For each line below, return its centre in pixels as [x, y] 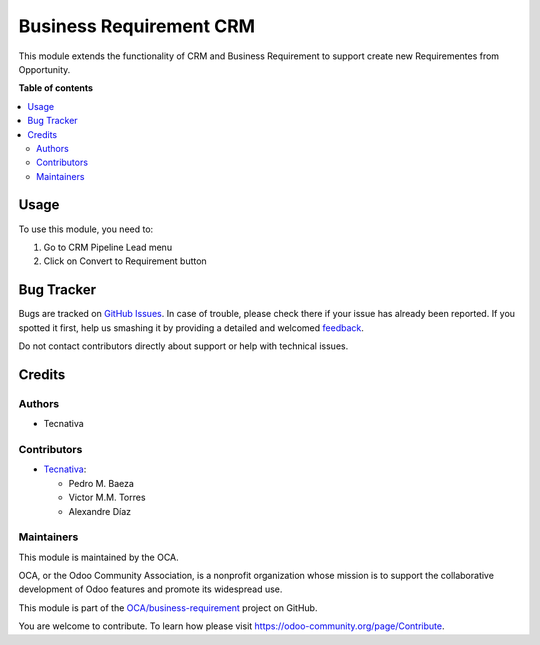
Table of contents [56, 88]
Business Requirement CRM [136, 26]
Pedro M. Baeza [101, 483]
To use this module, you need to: [86, 229]
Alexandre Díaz [100, 511]
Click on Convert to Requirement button [125, 261]
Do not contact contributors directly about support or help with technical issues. [183, 346]
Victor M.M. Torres [107, 497]
